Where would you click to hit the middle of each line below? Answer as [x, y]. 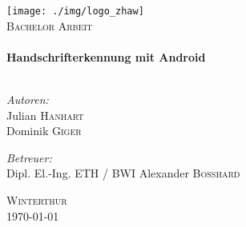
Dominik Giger [44, 131]
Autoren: [28, 100]
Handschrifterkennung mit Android [106, 56]
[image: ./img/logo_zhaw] [75, 11]
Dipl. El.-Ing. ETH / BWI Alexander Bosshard [123, 173]
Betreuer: [29, 157]
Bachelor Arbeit [50, 25]
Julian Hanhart [45, 115]
